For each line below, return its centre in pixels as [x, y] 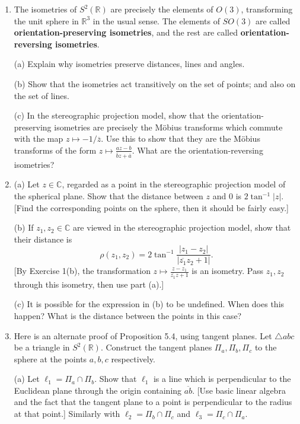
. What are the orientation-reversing [197, 150]
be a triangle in [42, 347]
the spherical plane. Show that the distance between [108, 196]
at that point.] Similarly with [67, 414]
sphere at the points [50, 358]
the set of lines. [42, 95]
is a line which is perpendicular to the [222, 379]
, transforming [267, 9]
